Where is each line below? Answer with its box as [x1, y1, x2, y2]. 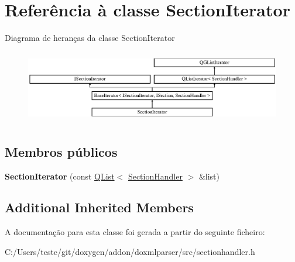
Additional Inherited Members [5, 198, 194, 216]
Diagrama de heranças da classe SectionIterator [5, 32, 175, 44]
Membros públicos [5, 142, 118, 160]
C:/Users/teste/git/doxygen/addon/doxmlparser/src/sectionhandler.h [5, 245, 255, 257]
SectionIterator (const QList [5, 170, 115, 182]
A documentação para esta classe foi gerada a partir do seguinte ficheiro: [5, 226, 265, 238]
